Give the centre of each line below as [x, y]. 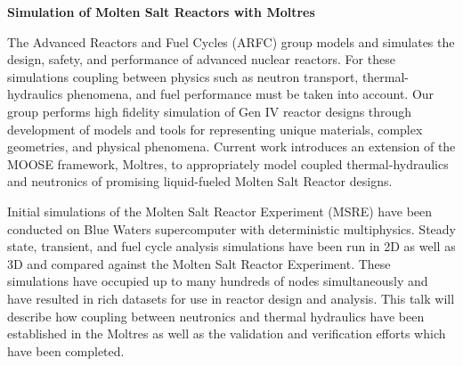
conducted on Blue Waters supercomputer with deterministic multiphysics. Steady [231, 228]
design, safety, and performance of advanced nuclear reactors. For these [201, 59]
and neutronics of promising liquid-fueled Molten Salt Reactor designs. [200, 181]
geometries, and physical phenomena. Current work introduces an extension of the [231, 146]
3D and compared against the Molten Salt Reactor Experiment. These [199, 263]
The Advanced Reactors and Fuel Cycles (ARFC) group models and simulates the [231, 41]
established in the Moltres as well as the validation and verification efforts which [227, 333]
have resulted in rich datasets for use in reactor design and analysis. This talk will [231, 298]
